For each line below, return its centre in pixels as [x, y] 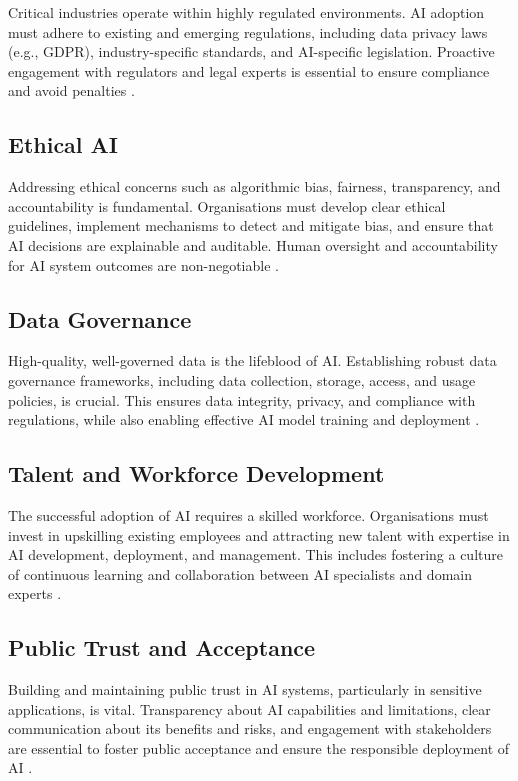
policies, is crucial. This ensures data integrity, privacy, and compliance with [242, 399]
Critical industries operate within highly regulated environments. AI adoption [246, 12]
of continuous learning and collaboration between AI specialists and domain [240, 573]
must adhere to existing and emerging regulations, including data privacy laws [248, 31]
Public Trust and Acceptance [162, 647]
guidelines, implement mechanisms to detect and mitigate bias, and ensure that [251, 225]
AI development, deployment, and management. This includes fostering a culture [255, 554]
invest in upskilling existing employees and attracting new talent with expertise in [259, 534]
